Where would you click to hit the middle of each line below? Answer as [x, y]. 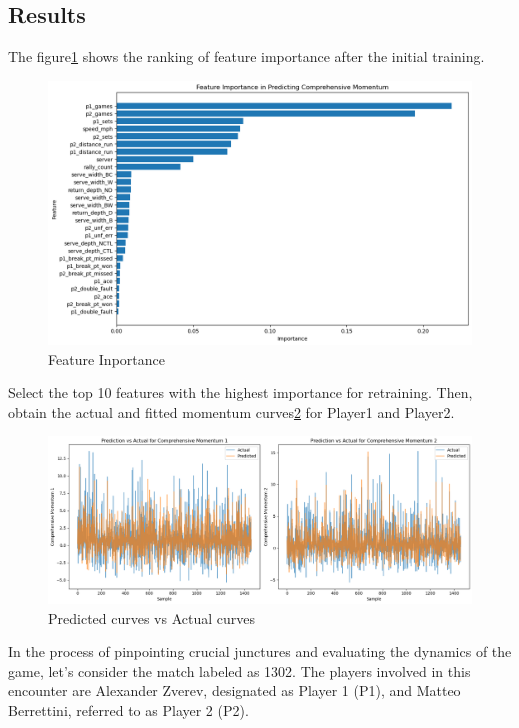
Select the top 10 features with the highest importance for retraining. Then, [240, 392]
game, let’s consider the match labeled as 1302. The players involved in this [239, 670]
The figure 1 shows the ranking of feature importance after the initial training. [246, 56]
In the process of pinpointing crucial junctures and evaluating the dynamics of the [260, 651]
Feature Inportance [106, 358]
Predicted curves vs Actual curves [152, 617]
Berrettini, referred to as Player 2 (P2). [128, 710]
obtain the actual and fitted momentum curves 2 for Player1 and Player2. [231, 411]
